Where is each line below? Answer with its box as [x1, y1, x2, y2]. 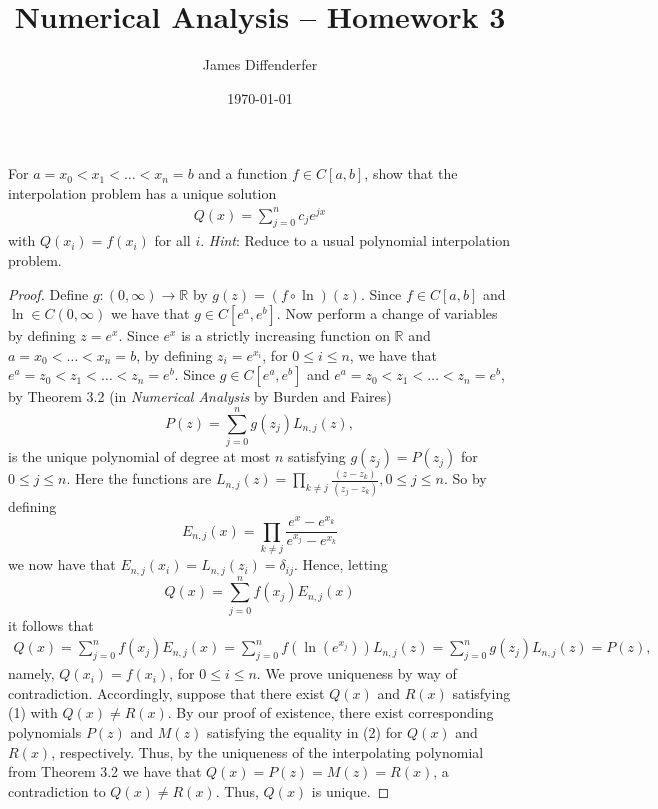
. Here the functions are [66, 468, 212, 489]
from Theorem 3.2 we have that [8, 761, 202, 782]
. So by [443, 468, 487, 489]
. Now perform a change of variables [276, 303, 498, 324]
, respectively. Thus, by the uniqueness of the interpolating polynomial [51, 741, 484, 762]
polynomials [8, 721, 82, 742]
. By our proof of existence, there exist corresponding [167, 702, 494, 723]
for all [154, 230, 191, 251]
